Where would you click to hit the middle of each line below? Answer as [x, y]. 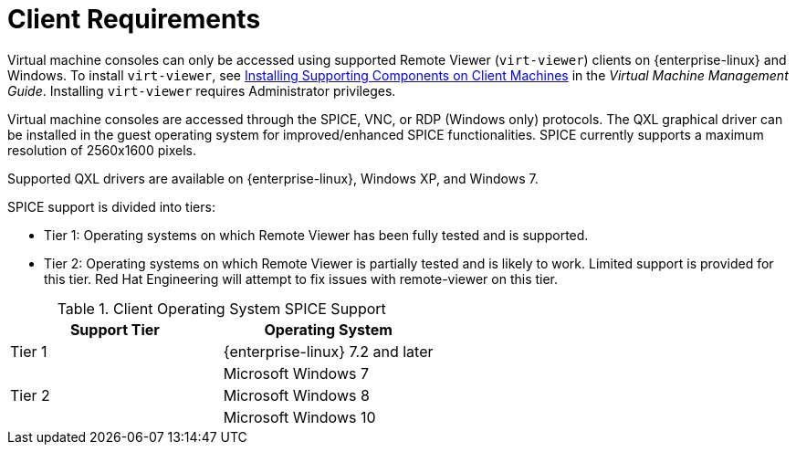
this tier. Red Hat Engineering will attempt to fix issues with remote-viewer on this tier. [301, 279]
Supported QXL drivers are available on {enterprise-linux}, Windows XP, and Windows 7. [273, 178]
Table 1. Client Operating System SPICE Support [221, 308]
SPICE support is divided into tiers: [111, 206]
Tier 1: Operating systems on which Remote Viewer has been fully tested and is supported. [316, 235]
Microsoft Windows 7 [296, 373]
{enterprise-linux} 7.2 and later [328, 351]
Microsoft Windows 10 [299, 417]
